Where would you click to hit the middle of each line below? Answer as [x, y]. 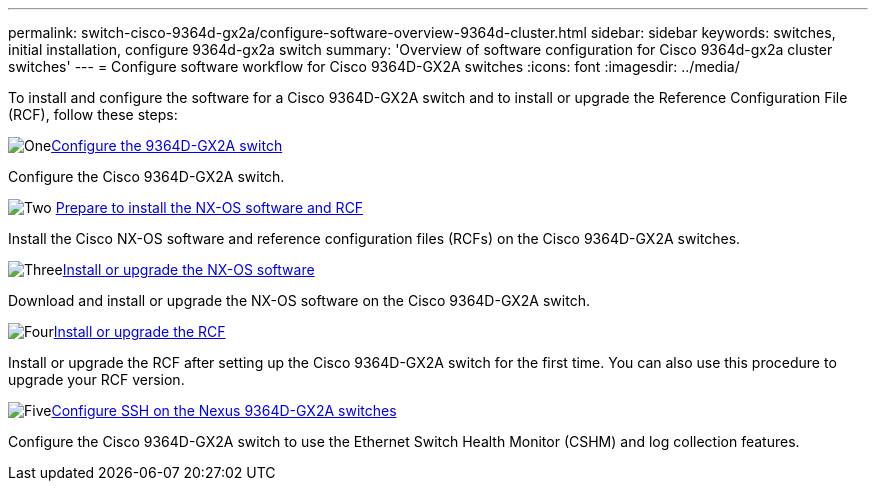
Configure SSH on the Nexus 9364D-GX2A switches [224, 410]
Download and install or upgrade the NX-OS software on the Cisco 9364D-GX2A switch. [299, 300]
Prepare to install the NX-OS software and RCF [209, 207]
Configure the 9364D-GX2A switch [167, 145]
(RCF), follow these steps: [93, 114]
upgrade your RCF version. [96, 379]
